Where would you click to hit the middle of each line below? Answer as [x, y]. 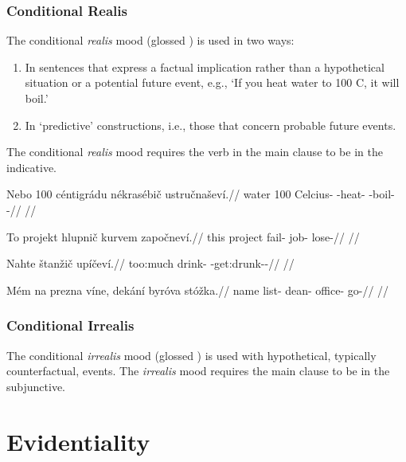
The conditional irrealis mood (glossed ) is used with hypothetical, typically [191, 355]
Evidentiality [78, 441]
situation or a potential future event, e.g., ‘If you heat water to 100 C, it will [212, 82]
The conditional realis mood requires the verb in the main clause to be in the [195, 152]
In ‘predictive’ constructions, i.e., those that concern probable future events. [211, 125]
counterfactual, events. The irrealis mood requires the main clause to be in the [198, 371]
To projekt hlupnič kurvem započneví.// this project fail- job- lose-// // [183, 236]
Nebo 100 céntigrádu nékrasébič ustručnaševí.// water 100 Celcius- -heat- [186, 194]
